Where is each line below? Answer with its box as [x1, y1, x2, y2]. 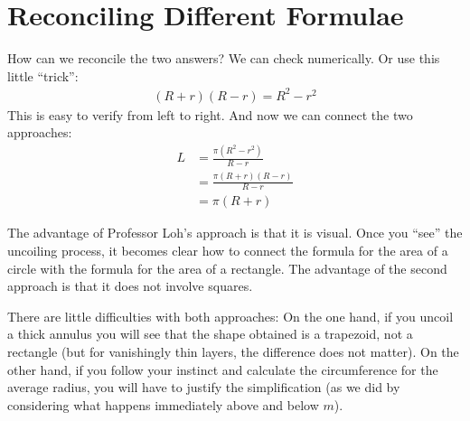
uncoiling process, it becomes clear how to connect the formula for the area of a [7, 241, 448, 259]
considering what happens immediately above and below [7, 395, 319, 414]
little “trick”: [7, 66, 79, 85]
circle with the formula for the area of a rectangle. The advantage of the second [7, 258, 447, 277]
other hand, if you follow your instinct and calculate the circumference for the [7, 360, 438, 379]
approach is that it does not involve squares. [7, 276, 253, 295]
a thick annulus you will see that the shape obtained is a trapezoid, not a [7, 324, 413, 343]
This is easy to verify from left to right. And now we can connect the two [7, 105, 413, 124]
